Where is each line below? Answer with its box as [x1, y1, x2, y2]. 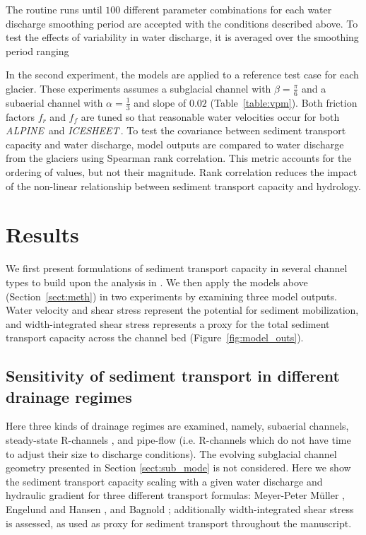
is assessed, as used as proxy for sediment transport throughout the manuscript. [6, 515, 352, 530]
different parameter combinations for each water [124, 2, 332, 16]
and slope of [134, 95, 187, 110]
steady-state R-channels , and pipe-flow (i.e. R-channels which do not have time [6, 433, 351, 447]
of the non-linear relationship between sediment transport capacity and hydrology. [6, 178, 361, 193]
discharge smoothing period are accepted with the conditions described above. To [6, 16, 358, 30]
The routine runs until [6, 2, 102, 16]
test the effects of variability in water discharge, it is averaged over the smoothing [6, 30, 359, 45]
